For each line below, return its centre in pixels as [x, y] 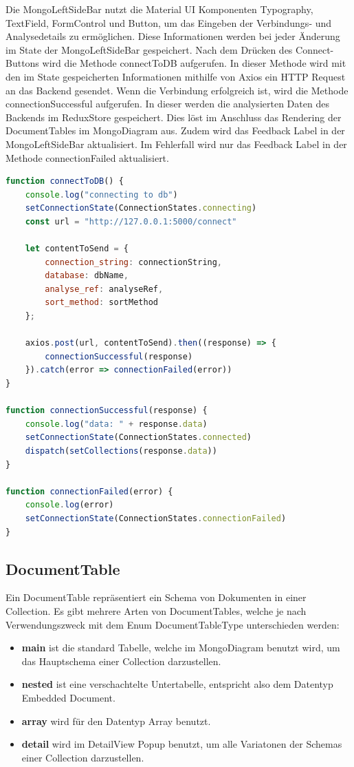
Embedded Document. [68, 697]
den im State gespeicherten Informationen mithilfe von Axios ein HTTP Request [176, 76]
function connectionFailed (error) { [89, 491]
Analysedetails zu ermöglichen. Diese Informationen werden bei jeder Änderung [173, 36]
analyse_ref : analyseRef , [104, 289]
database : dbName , [87, 276]
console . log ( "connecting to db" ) [101, 195]
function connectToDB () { [65, 181]
